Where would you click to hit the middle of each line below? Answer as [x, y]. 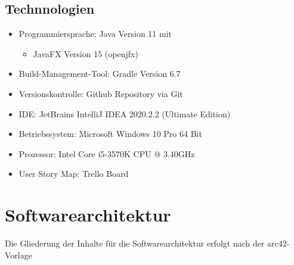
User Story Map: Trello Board [74, 174]
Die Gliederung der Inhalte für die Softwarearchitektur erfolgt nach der [135, 243]
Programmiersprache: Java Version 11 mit [95, 34]
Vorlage [18, 255]
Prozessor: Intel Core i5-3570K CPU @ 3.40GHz [107, 153]
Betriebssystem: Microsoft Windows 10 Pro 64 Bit [110, 134]
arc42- [278, 243]
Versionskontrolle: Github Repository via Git [101, 93]
